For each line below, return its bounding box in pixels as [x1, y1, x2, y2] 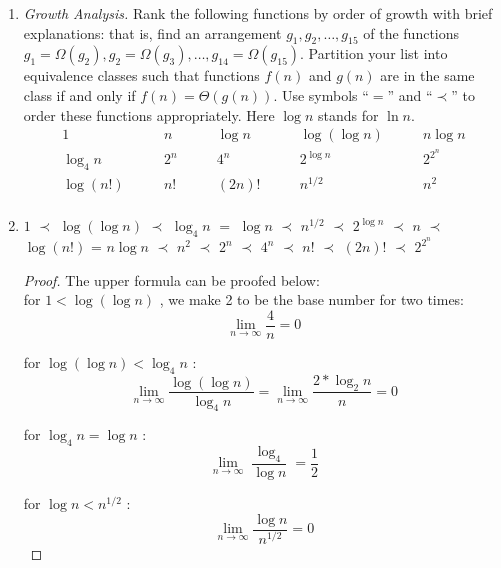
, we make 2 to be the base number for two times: [159, 289, 465, 310]
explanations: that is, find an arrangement [23, 22, 282, 43]
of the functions [363, 22, 460, 43]
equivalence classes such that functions [23, 65, 260, 86]
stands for [318, 104, 379, 125]
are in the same [380, 65, 475, 86]
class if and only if [23, 84, 136, 105]
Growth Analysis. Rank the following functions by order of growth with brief [23, 3, 493, 23]
